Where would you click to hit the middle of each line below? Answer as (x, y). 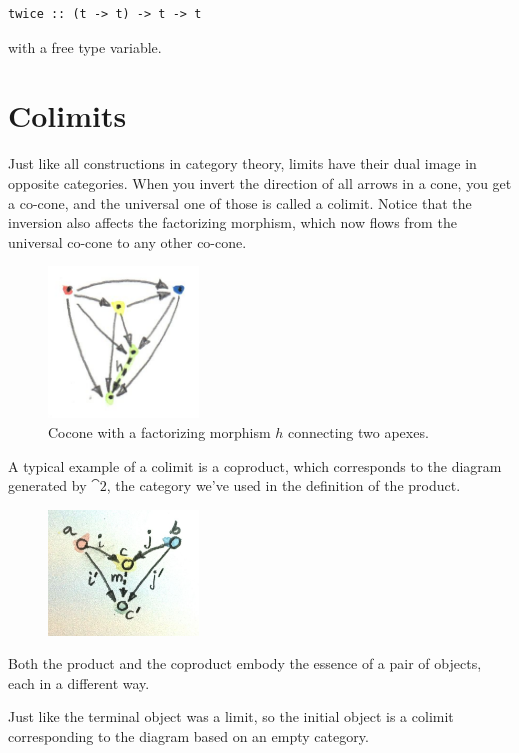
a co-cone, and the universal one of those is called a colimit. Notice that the (240, 202)
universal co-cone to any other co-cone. (127, 241)
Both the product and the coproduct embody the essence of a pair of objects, (245, 663)
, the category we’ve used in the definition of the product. (283, 485)
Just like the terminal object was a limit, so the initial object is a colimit (231, 716)
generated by (47, 485)
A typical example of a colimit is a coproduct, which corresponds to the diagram (255, 465)
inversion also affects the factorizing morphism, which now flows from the (232, 222)
